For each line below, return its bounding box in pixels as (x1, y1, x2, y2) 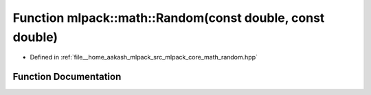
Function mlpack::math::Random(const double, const (12, 10, 325, 25)
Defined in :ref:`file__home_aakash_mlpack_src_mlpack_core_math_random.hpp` (30, 53, 258, 62)
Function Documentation (12, 71, 122, 83)
